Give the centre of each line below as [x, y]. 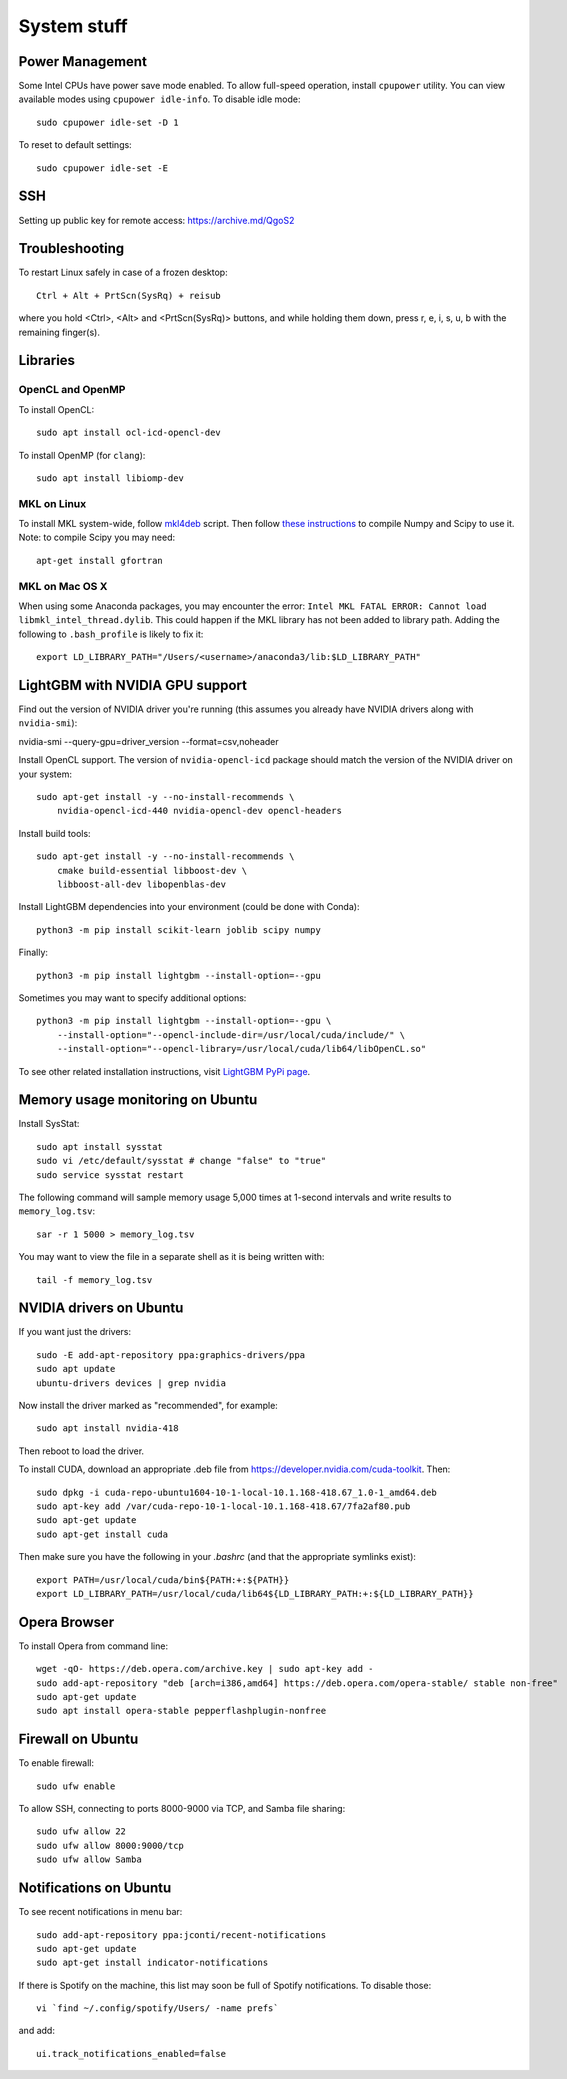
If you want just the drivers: [75, 1332]
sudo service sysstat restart [110, 1174]
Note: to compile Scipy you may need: [97, 537]
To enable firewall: [56, 1763]
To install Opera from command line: [93, 1646]
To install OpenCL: [56, 409]
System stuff [73, 26]
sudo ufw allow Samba [89, 1859]
